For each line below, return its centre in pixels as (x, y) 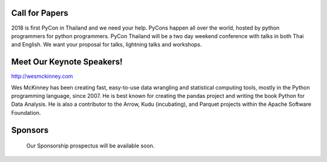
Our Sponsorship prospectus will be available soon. (91, 146)
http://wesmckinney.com (42, 76)
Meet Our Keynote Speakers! (67, 62)
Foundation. (26, 112)
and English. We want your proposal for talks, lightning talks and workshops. (107, 45)
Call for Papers (40, 13)
